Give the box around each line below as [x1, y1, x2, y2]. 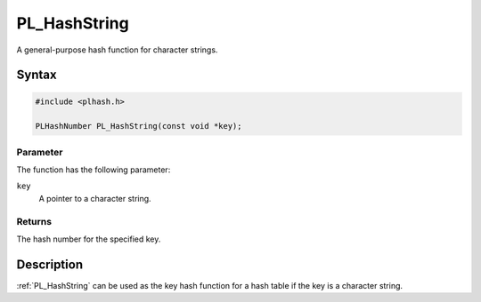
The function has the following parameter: [16, 164, 171, 175]
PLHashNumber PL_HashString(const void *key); [35, 121, 242, 131]
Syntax [16, 68, 57, 83]
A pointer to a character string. [38, 193, 151, 203]
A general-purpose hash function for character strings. [16, 44, 218, 55]
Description [16, 257, 84, 272]
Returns [16, 215, 53, 227]
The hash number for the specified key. [16, 234, 161, 244]
